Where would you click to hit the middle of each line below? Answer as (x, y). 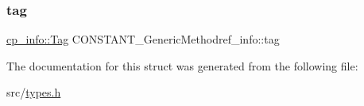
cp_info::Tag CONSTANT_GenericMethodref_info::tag (143, 39)
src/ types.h (34, 92)
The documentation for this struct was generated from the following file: (182, 65)
